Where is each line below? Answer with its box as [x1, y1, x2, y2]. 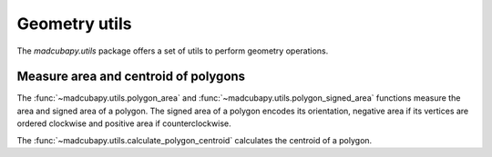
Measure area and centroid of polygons [16, 69, 246, 84]
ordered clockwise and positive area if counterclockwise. [16, 118, 231, 129]
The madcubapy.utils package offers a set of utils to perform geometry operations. [16, 45, 329, 56]
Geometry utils [16, 14, 132, 34]
